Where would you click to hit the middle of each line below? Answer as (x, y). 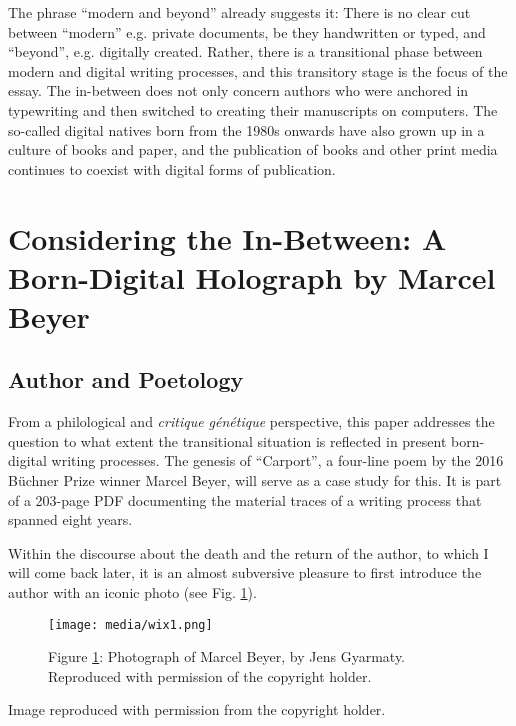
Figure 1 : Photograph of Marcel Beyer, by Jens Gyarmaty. (227, 656)
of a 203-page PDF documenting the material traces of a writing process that (245, 499)
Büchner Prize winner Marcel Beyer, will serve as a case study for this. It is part (255, 480)
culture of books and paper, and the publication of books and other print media (253, 149)
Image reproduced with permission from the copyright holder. (197, 709)
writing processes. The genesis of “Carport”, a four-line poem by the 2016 (277, 460)
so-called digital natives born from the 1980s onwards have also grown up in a (246, 129)
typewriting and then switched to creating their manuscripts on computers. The (253, 109)
